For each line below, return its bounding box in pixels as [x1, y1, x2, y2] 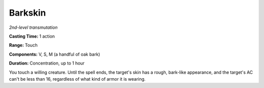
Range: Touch [9, 42, 38, 48]
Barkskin [9, 7, 46, 18]
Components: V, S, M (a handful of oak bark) [9, 51, 100, 57]
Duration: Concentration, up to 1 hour [9, 60, 85, 66]
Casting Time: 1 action [9, 33, 55, 39]
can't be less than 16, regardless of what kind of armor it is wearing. [9, 76, 146, 82]
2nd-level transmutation [9, 24, 58, 30]
